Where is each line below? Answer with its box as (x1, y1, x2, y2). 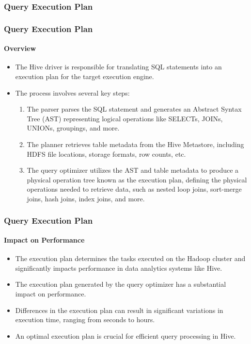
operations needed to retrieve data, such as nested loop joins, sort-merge (27, 184, 242, 194)
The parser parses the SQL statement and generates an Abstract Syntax (27, 104, 242, 114)
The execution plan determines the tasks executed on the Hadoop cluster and (15, 253, 246, 263)
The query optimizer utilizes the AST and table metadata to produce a (27, 165, 239, 175)
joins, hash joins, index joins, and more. (27, 194, 145, 204)
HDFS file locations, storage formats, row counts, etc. (27, 148, 186, 159)
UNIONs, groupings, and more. (27, 123, 120, 133)
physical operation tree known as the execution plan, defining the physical (27, 174, 247, 184)
